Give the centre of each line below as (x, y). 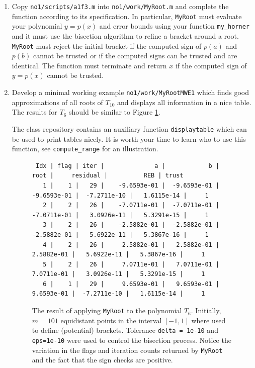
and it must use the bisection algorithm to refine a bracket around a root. (125, 35)
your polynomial (37, 26)
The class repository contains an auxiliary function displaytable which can (129, 128)
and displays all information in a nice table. (184, 102)
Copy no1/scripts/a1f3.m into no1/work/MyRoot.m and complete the (120, 6)
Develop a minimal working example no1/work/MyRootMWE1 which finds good (130, 92)
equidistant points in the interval (111, 320)
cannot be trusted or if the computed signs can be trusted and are (135, 56)
